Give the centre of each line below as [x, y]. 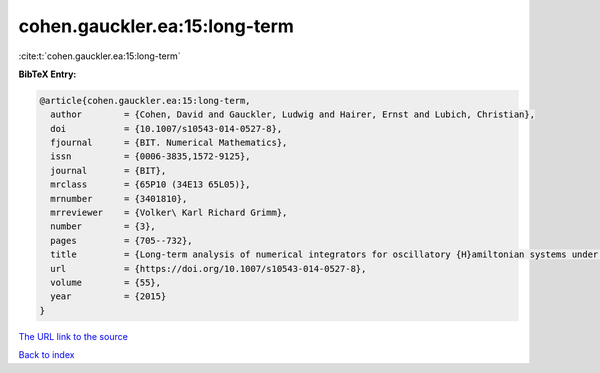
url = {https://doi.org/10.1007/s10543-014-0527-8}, [208, 268]
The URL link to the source [73, 336]
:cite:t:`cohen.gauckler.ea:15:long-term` [99, 56]
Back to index [46, 355]
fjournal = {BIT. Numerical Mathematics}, [169, 143]
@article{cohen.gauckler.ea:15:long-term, [145, 100]
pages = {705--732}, [122, 240]
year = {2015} [108, 296]
